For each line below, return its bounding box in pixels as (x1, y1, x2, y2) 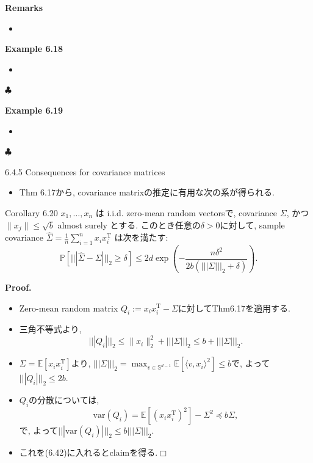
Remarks (5, 1, 43, 13)
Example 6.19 (5, 103, 63, 116)
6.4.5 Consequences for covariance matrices (5, 165, 165, 178)
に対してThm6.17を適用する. (178, 301, 290, 314)
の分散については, (29, 393, 99, 406)
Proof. (5, 280, 32, 293)
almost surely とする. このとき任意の (57, 218, 201, 231)
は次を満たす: (114, 231, 168, 244)
